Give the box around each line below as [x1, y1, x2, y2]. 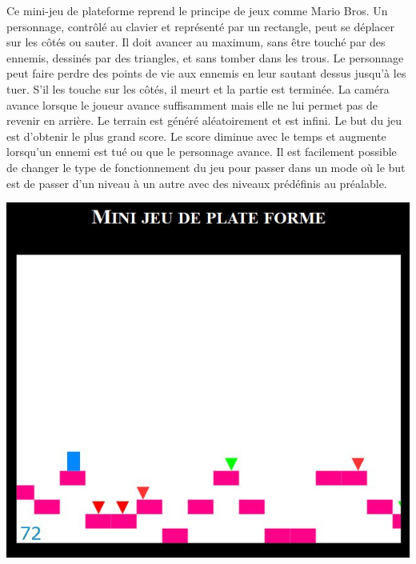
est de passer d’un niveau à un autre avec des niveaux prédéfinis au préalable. [6, 174, 387, 191]
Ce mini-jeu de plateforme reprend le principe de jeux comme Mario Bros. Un [6, 2, 388, 18]
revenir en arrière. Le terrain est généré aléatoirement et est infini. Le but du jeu [6, 112, 402, 129]
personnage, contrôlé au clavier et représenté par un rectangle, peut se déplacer [6, 18, 395, 34]
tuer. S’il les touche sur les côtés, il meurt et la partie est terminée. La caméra [6, 80, 390, 97]
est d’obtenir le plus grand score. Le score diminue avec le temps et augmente [6, 127, 386, 144]
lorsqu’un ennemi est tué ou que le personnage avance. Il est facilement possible [6, 143, 397, 160]
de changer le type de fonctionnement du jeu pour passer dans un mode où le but [6, 158, 406, 175]
